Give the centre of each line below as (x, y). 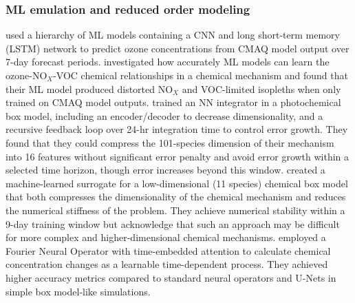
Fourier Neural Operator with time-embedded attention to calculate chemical (168, 250)
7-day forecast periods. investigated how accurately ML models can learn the (168, 62)
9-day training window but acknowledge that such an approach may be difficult (173, 223)
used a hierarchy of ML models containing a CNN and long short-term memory (173, 35)
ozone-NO (26, 75)
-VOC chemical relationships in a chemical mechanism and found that (201, 75)
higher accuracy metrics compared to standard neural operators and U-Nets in (171, 277)
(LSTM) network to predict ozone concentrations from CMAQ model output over (177, 48)
